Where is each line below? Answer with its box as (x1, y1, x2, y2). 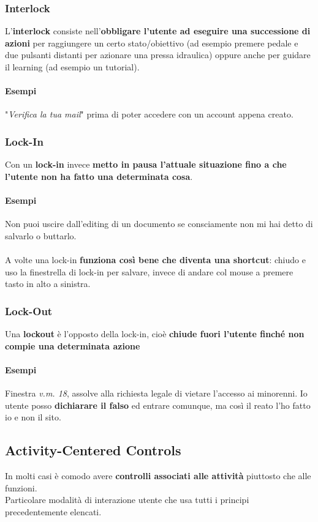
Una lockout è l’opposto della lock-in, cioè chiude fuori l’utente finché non (5, 327, 305, 340)
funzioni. (5, 481, 37, 494)
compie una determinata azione (5, 339, 140, 352)
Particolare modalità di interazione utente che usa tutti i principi (5, 493, 249, 506)
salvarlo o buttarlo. (5, 229, 77, 242)
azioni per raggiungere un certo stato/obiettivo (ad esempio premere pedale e (5, 36, 298, 49)
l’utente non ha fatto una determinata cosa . (5, 170, 193, 182)
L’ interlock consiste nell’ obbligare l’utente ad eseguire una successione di (5, 24, 311, 37)
